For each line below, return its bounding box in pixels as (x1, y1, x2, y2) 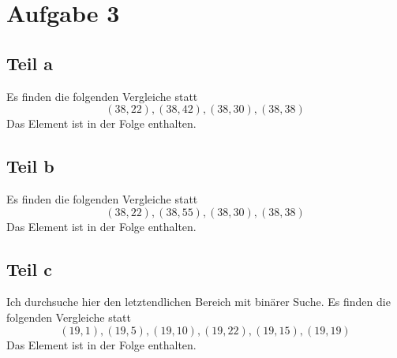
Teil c (6, 256, 53, 281)
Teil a (6, 50, 54, 75)
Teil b (6, 154, 54, 178)
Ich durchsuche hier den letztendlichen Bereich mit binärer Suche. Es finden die (6, 293, 391, 310)
